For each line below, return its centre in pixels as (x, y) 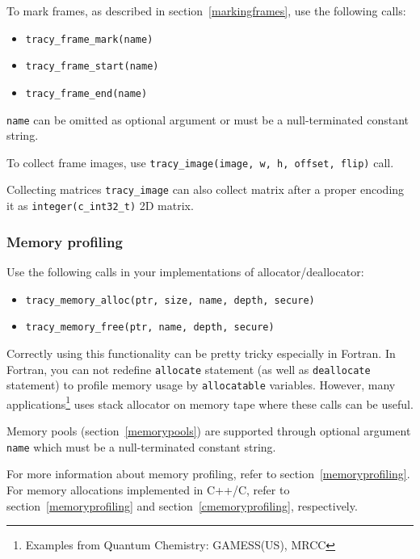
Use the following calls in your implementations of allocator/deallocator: (185, 271)
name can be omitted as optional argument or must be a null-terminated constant (208, 119)
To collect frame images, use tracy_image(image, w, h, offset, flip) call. (200, 162)
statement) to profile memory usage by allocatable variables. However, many (201, 385)
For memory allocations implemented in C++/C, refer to (148, 489)
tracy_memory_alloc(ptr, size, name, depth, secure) (170, 300)
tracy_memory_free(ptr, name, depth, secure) (150, 328)
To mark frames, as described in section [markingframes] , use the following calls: (206, 11)
